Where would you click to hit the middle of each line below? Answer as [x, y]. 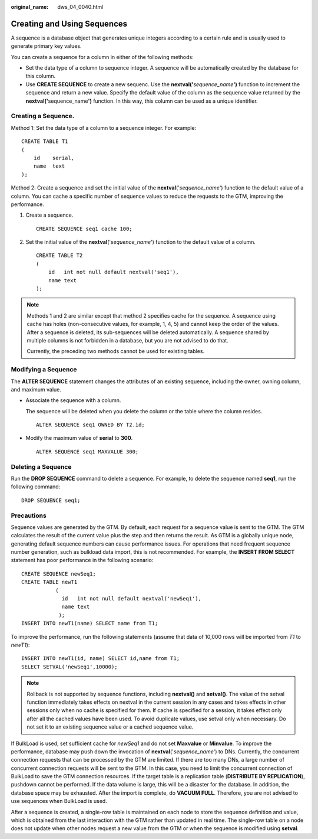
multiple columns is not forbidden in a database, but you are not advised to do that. [128, 340]
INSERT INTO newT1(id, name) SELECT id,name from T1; [100, 659]
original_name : [30, 7]
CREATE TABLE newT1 [49, 582]
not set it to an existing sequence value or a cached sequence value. [110, 727]
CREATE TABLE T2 [59, 256]
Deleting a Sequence [41, 466]
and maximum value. [36, 389]
